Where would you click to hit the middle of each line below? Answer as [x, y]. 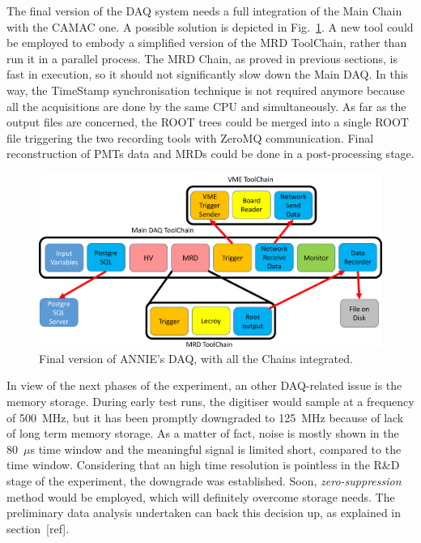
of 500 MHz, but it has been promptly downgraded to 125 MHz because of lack [205, 417]
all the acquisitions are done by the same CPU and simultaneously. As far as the [206, 106]
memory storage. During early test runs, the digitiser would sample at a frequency [210, 401]
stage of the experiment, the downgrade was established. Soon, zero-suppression [204, 480]
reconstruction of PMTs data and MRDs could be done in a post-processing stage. [210, 154]
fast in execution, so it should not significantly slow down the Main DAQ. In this [208, 74]
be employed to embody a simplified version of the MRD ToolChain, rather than [207, 43]
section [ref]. [38, 528]
